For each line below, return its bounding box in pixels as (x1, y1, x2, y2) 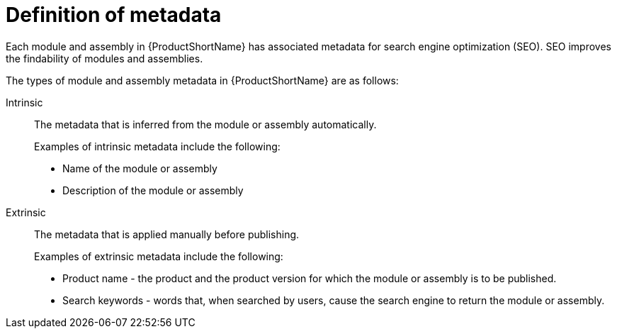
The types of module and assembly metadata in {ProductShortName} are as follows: (6, 74, 399, 87)
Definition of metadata (6, 3, 222, 27)
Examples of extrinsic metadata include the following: (34, 250, 283, 262)
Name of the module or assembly (62, 162, 217, 174)
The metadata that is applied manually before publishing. (34, 228, 300, 240)
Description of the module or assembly (62, 184, 244, 196)
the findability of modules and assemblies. (6, 52, 203, 65)
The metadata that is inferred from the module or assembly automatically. (34, 118, 377, 130)
